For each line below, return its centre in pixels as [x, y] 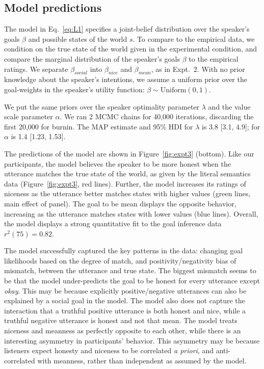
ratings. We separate [36, 69]
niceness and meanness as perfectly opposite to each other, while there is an [123, 331]
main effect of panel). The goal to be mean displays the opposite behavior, [120, 203]
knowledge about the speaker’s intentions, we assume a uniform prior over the [126, 79]
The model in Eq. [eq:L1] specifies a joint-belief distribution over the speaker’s [127, 29]
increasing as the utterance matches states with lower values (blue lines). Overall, [131, 213]
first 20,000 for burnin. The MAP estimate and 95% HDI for [99, 126]
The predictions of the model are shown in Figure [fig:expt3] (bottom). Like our [129, 153]
